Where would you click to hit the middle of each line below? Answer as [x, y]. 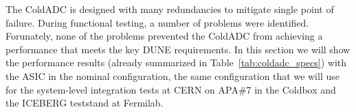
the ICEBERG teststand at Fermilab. [85, 103]
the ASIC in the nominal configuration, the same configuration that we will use [173, 75]
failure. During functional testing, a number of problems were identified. [157, 22]
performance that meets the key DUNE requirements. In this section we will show [178, 49]
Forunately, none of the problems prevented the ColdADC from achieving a [164, 36]
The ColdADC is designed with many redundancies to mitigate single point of [170, 9]
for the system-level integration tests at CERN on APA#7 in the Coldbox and [171, 89]
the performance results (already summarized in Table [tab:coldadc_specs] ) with [176, 62]
